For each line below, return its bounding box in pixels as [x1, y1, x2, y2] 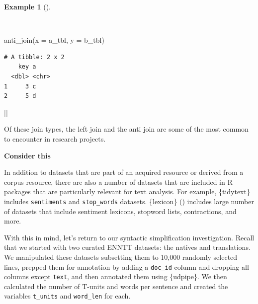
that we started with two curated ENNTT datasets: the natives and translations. [4, 242, 251, 252]
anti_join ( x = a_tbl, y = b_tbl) [4, 35, 104, 45]
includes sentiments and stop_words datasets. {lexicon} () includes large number [4, 196, 254, 206]
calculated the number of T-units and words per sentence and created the [4, 281, 228, 291]
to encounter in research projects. [4, 133, 106, 144]
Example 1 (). [4, 1, 51, 11]
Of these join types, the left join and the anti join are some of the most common [4, 124, 249, 134]
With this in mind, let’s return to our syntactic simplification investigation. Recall [4, 232, 255, 242]
